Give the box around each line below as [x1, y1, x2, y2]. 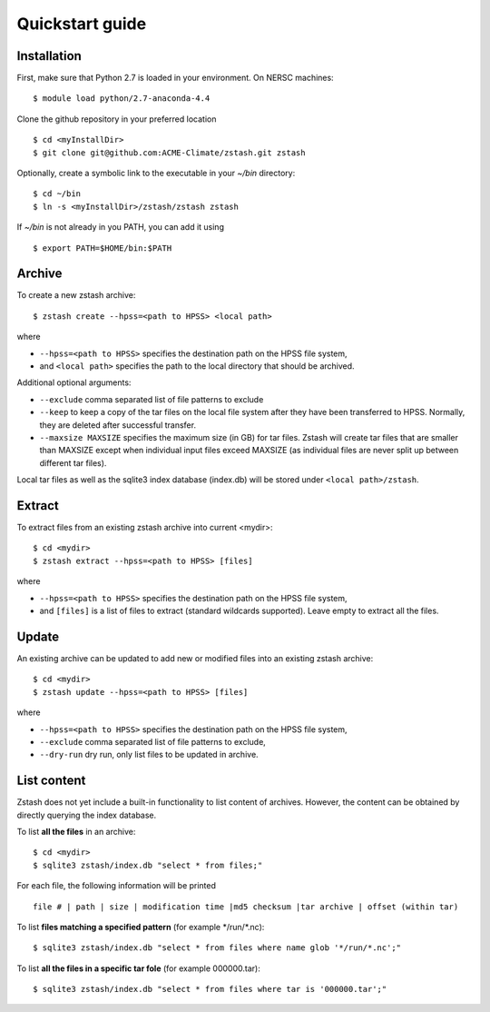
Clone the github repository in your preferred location [16, 114, 217, 124]
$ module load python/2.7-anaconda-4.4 [33, 94, 211, 104]
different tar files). [39, 457, 107, 468]
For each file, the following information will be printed [16, 880, 217, 891]
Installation [16, 48, 82, 64]
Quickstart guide [16, 14, 147, 34]
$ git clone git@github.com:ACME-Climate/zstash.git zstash [33, 147, 306, 158]
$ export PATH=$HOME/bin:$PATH [33, 243, 172, 253]
